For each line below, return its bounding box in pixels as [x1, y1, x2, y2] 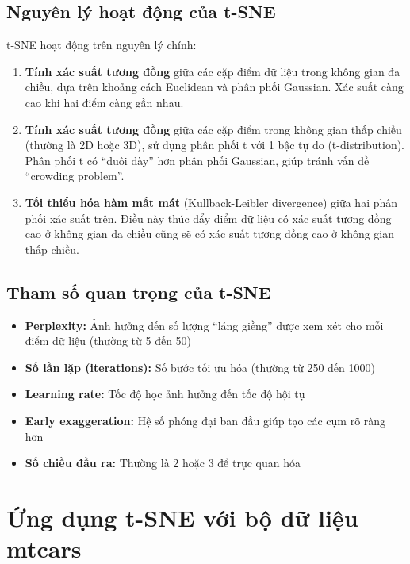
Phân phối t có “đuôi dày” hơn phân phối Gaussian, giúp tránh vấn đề [25, 152, 370, 168]
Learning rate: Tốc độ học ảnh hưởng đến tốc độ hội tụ [25, 386, 305, 402]
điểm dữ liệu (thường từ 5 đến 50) [25, 332, 192, 349]
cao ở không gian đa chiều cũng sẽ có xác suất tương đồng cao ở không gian [25, 225, 395, 242]
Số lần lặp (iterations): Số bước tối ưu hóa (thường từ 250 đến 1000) [25, 359, 375, 375]
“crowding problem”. [25, 167, 125, 184]
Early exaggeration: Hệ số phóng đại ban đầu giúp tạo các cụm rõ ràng [25, 412, 386, 428]
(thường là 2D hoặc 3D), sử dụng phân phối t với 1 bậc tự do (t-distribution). [25, 136, 405, 153]
